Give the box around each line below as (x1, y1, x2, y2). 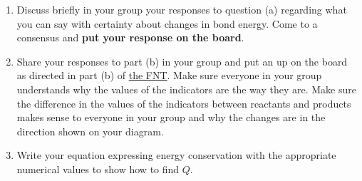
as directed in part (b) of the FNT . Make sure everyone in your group (16, 68, 322, 83)
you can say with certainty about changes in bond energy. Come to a (16, 16, 318, 31)
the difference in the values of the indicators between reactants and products (16, 95, 351, 110)
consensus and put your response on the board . (16, 30, 244, 45)
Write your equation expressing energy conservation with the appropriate (16, 148, 336, 162)
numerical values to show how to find (16, 161, 180, 176)
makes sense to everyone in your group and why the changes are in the (16, 110, 326, 125)
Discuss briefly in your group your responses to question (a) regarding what (16, 2, 347, 16)
